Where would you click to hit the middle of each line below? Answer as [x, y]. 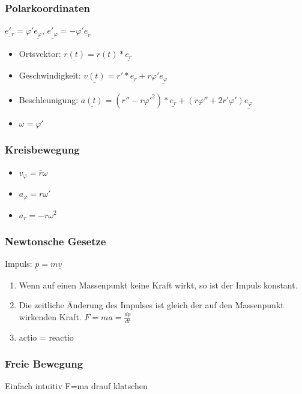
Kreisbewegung [42, 150]
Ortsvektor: [40, 53]
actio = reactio [46, 337]
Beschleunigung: [49, 99]
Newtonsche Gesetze [56, 241]
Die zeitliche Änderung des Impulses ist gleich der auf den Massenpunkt [151, 305]
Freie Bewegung [44, 364]
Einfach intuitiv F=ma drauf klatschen [76, 386]
